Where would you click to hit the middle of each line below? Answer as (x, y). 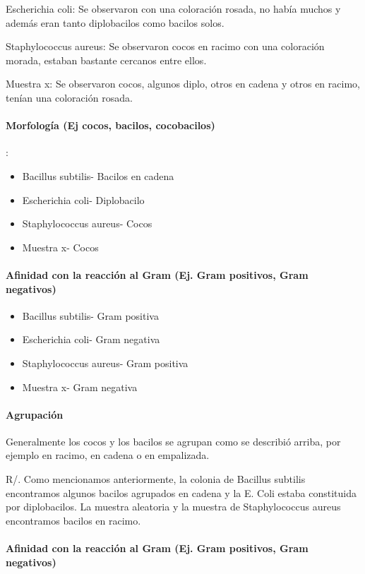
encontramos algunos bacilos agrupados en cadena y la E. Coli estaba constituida (181, 492)
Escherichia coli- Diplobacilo (83, 199)
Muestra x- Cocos (60, 247)
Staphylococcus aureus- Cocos (87, 223)
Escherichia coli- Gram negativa (91, 339)
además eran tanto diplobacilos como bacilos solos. (115, 22)
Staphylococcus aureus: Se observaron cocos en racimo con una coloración (165, 46)
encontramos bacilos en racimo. (73, 520)
